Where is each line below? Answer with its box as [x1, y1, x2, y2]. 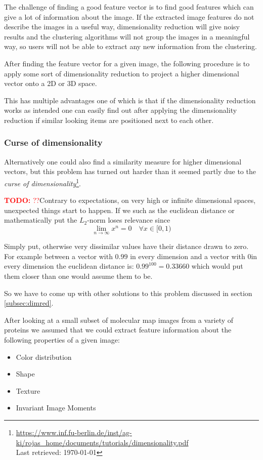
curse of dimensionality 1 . [4, 176, 81, 188]
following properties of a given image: [4, 334, 120, 345]
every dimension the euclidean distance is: [4, 261, 134, 271]
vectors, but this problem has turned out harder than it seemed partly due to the [4, 166, 256, 177]
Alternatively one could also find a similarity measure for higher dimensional [4, 156, 242, 166]
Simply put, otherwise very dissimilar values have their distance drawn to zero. [4, 241, 249, 252]
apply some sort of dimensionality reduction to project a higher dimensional [4, 68, 239, 78]
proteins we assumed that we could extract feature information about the [4, 324, 232, 335]
